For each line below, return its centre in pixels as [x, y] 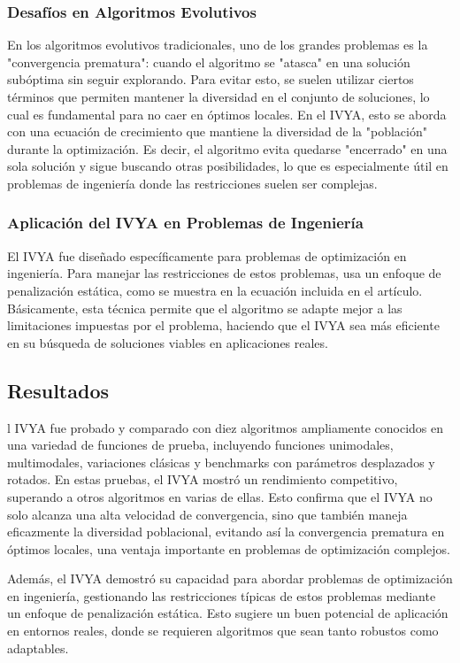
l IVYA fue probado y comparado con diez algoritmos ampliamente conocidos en [225, 427]
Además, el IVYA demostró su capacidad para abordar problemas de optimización [230, 578]
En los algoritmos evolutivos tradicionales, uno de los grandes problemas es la [218, 45]
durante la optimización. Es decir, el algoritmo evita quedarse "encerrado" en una [227, 148]
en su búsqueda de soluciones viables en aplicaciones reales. [168, 342]
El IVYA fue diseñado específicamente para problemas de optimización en [207, 255]
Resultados [58, 390]
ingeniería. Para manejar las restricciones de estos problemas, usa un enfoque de [224, 273]
